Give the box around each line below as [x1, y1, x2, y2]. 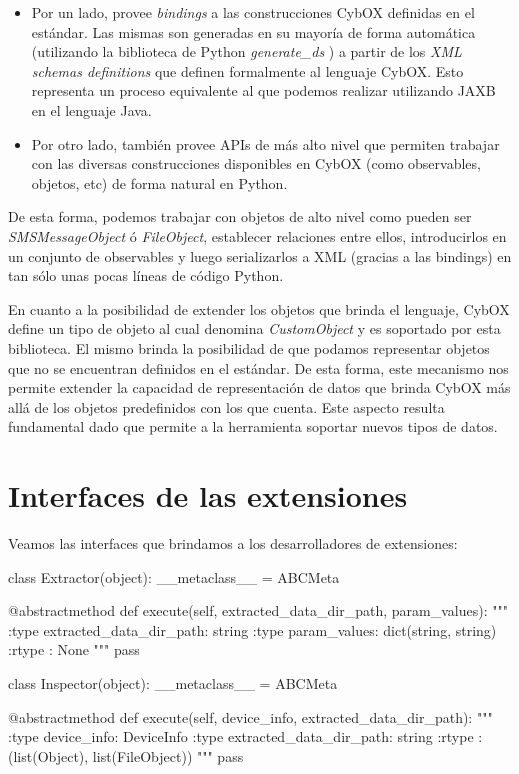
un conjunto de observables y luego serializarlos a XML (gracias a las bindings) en [8, 245, 512, 266]
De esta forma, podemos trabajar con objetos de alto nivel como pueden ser [8, 206, 472, 227]
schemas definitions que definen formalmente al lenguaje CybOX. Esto [31, 60, 464, 81]
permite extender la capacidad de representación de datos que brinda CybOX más [8, 377, 511, 398]
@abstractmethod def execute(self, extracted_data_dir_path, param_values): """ [8, 600, 508, 621]
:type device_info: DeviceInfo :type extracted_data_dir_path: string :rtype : [8, 726, 483, 747]
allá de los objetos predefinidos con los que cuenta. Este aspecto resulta [8, 396, 445, 417]
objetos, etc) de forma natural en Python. [31, 172, 288, 193]
